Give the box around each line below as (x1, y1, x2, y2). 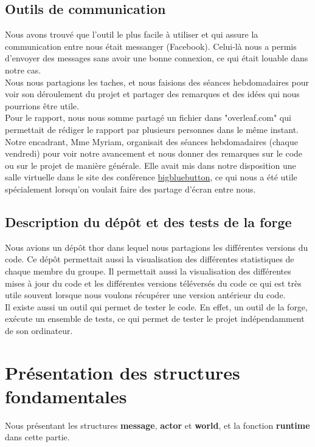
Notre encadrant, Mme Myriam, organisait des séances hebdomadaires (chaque (5, 135, 299, 148)
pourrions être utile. (5, 99, 79, 112)
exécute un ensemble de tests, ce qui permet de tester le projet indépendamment (5, 312, 305, 325)
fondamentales (5, 383, 127, 408)
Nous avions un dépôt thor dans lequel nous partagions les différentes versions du (5, 241, 308, 253)
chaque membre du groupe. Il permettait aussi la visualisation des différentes (5, 264, 291, 277)
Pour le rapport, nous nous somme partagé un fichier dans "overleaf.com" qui (5, 111, 291, 124)
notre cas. (5, 63, 41, 76)
